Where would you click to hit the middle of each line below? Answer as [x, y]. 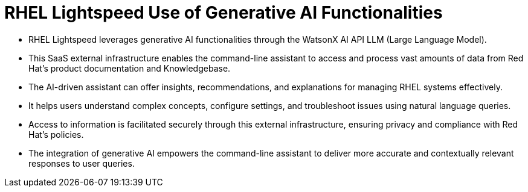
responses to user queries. [82, 163]
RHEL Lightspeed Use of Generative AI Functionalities [224, 13]
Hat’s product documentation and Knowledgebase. [130, 68]
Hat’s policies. [56, 134]
